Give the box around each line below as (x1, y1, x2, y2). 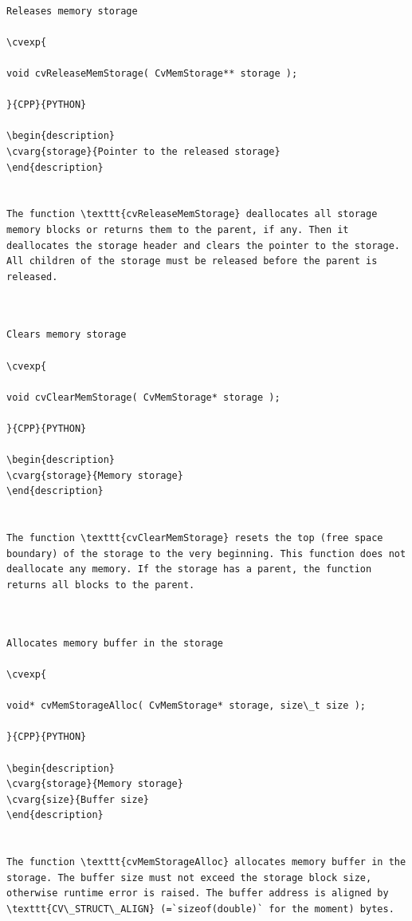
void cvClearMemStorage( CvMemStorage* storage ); (6, 391, 281, 403)
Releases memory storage (6, 5, 138, 17)
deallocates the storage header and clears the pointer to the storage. (6, 239, 400, 251)
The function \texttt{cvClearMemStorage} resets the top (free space (6, 532, 383, 544)
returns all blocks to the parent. (6, 579, 195, 591)
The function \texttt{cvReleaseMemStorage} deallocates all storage (6, 208, 378, 220)
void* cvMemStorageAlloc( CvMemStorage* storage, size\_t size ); (6, 700, 367, 712)
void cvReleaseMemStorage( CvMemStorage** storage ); (6, 67, 298, 79)
